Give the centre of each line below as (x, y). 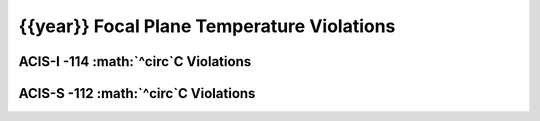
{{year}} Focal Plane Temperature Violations (207, 26)
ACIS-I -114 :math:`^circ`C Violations (135, 61)
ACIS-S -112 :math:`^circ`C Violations (137, 93)
